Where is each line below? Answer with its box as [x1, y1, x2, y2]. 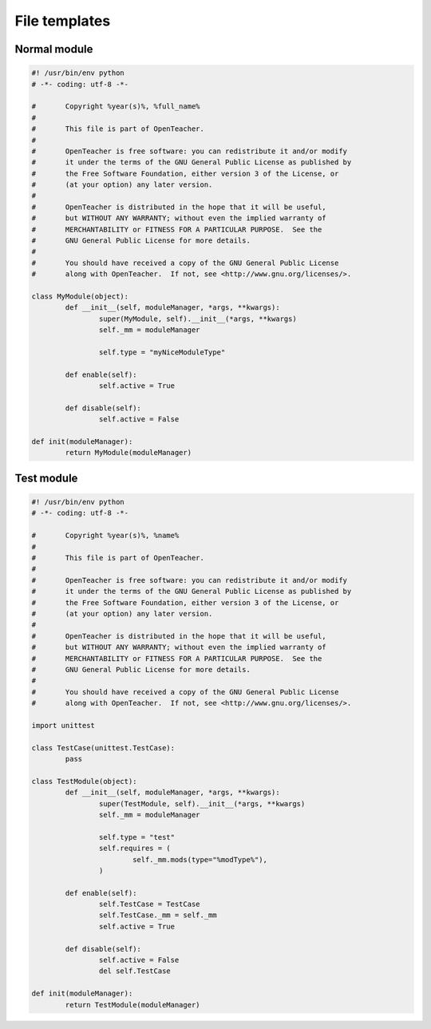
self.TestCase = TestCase [98, 900, 200, 909]
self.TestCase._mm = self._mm [98, 911, 217, 920]
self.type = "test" [98, 833, 176, 841]
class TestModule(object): [31, 777, 137, 786]
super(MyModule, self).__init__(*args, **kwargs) [98, 314, 297, 323]
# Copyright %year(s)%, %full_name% [31, 102, 200, 111]
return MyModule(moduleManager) [65, 448, 192, 457]
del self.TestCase [98, 967, 171, 976]
